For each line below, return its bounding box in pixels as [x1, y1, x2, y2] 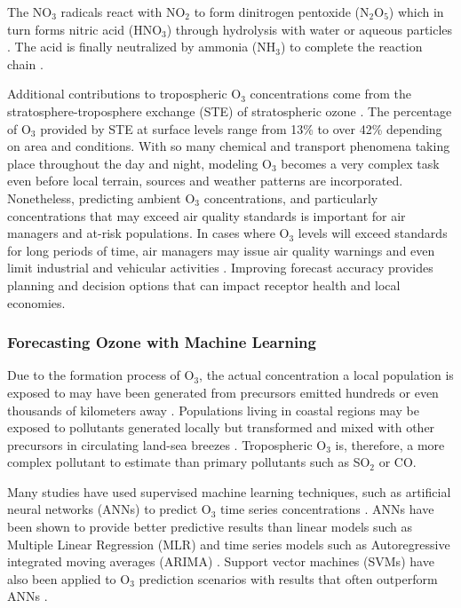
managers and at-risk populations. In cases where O [7, 224, 290, 242]
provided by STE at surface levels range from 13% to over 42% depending [40, 119, 442, 138]
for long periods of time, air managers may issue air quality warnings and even [7, 241, 435, 259]
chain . [7, 54, 44, 73]
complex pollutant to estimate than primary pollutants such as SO [7, 453, 370, 471]
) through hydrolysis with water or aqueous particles [166, 20, 453, 38]
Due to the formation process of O [7, 366, 195, 384]
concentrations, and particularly [203, 188, 378, 207]
